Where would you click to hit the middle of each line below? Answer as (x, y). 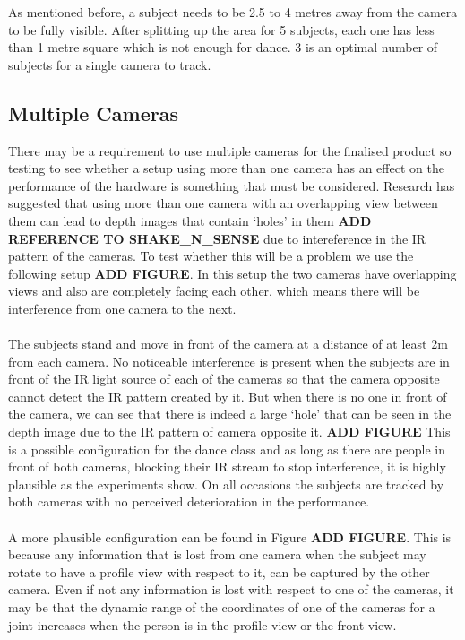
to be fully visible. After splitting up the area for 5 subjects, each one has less (221, 29)
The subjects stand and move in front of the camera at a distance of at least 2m (228, 344)
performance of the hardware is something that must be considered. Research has (232, 185)
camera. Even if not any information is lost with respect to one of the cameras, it (231, 589)
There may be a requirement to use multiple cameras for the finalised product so (230, 150)
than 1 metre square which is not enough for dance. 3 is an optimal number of (223, 47)
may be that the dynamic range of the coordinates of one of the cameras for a (222, 607)
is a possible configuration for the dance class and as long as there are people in (227, 449)
